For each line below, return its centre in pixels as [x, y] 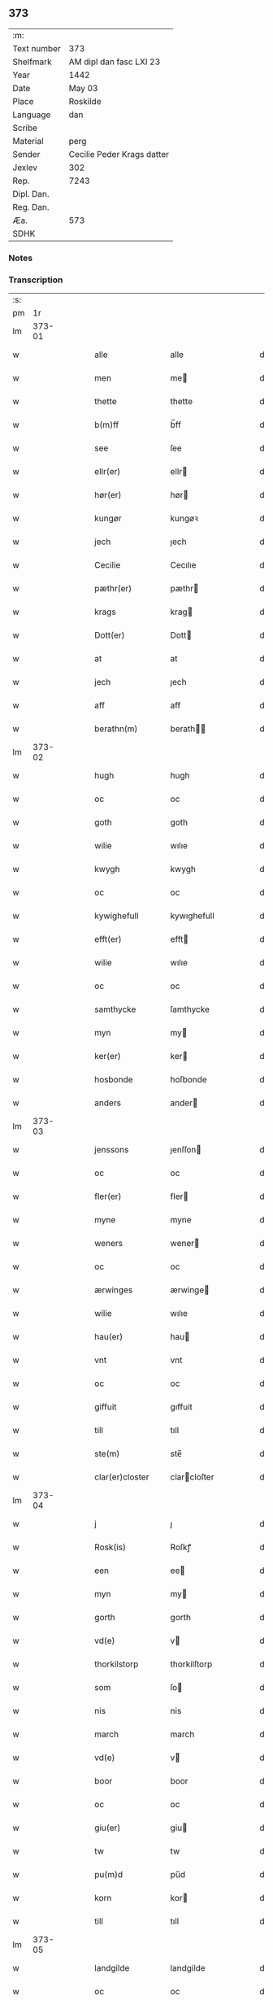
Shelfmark [32, 62]
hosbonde [114, 1079]
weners [109, 1244]
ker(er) [108, 1057]
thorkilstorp [117, 1664]
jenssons [112, 1150]
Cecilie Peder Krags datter [119, 154]
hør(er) [108, 495]
